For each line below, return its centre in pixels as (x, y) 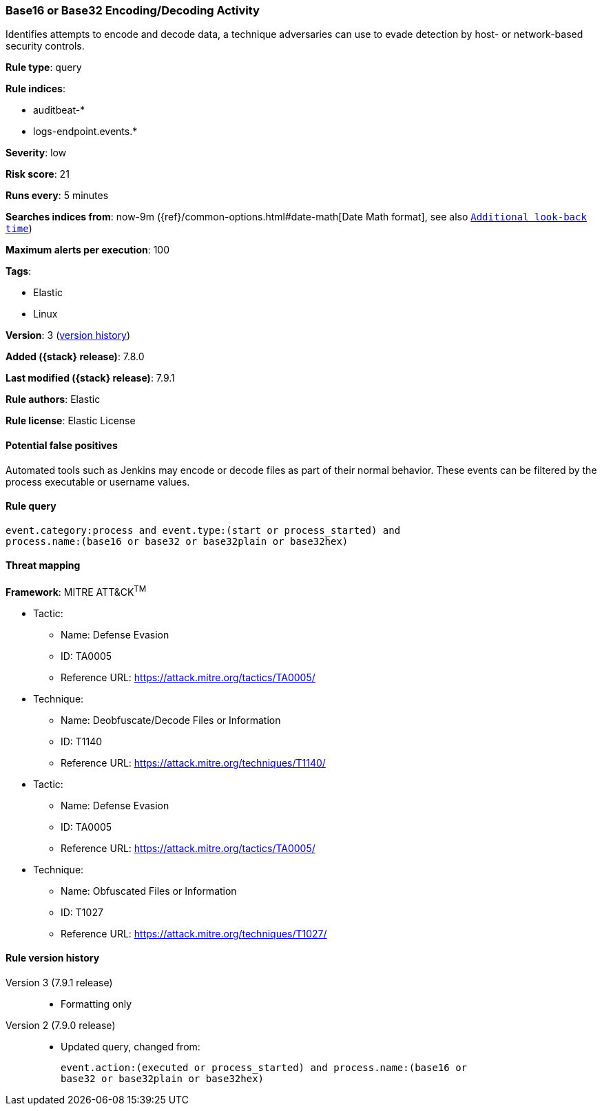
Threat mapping (43, 565)
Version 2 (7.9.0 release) (61, 1025)
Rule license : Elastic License (71, 421)
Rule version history (53, 958)
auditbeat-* (59, 110)
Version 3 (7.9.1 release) (59, 982)
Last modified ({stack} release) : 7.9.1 (90, 378)
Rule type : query (44, 68)
